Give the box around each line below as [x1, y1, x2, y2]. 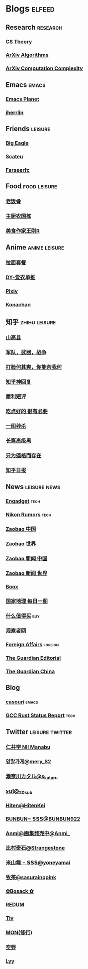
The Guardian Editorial [5, 655, 61, 662]
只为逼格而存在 [5, 452, 42, 459]
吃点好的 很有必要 [5, 408, 48, 415]
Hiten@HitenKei [5, 802, 45, 809]
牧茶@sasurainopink [5, 874, 57, 881]
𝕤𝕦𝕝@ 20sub [5, 787, 33, 795]
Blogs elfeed [5, 3, 55, 15]
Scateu [5, 153, 23, 160]
